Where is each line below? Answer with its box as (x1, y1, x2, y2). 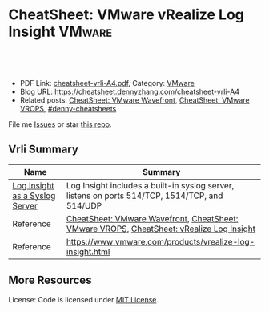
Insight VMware (8, 22, 113, 41)
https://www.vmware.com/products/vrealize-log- (66, 236, 255, 247)
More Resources (8, 274, 92, 287)
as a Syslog (12, 190, 56, 201)
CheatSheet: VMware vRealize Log (8, 6, 244, 24)
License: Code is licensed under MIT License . (8, 294, 159, 304)
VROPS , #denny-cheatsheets (19, 103, 117, 113)
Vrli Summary (8, 143, 78, 156)
